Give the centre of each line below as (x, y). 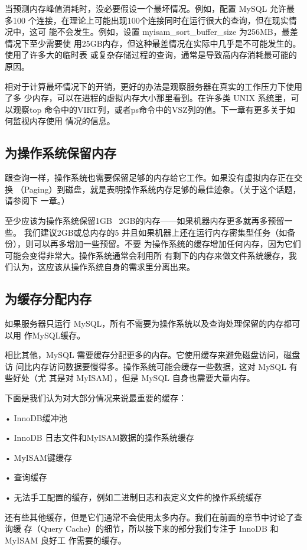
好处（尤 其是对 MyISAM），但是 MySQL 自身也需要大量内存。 (134, 378)
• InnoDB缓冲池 (36, 417)
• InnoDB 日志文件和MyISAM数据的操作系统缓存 (99, 437)
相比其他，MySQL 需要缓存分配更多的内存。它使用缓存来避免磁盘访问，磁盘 (153, 355)
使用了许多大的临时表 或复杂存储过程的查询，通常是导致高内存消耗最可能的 (151, 55)
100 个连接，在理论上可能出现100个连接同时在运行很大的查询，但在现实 (151, 20)
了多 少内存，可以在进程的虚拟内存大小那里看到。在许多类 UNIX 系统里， (148, 98)
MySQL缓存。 (59, 335)
